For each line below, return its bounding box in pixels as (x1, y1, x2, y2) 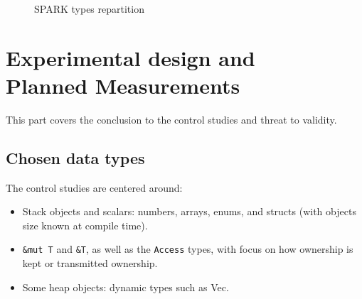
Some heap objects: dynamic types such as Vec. (22, 279, 229, 294)
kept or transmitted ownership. (22, 256, 158, 271)
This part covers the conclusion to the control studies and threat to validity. (6, 112, 337, 126)
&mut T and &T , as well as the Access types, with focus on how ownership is (22, 241, 353, 256)
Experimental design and (6, 43, 255, 72)
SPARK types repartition (34, 1, 144, 16)
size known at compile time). (22, 217, 148, 232)
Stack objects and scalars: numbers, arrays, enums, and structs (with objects (22, 204, 356, 219)
